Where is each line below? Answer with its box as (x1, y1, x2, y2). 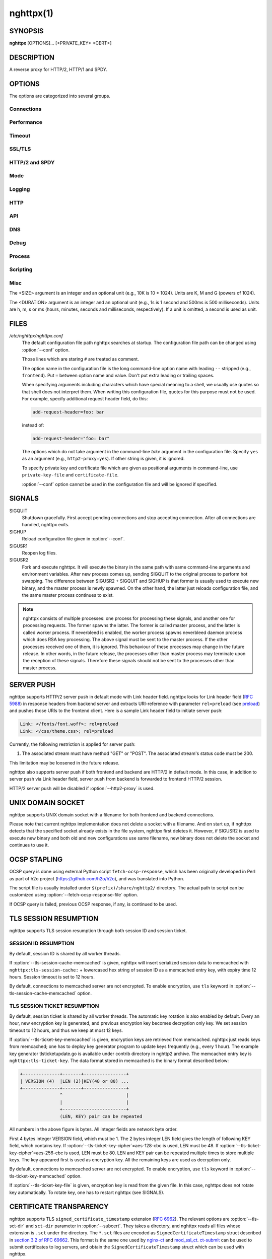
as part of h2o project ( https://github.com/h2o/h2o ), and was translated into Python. (9, 875, 184, 881)
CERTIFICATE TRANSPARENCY (9, 1203, 109, 1211)
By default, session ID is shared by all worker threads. (9, 950, 121, 956)
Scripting (9, 266, 33, 273)
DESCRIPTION (9, 53, 55, 61)
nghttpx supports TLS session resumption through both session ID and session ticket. (9, 927, 187, 934)
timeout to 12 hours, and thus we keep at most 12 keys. (9, 1027, 123, 1033)
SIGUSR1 (9, 543, 28, 549)
